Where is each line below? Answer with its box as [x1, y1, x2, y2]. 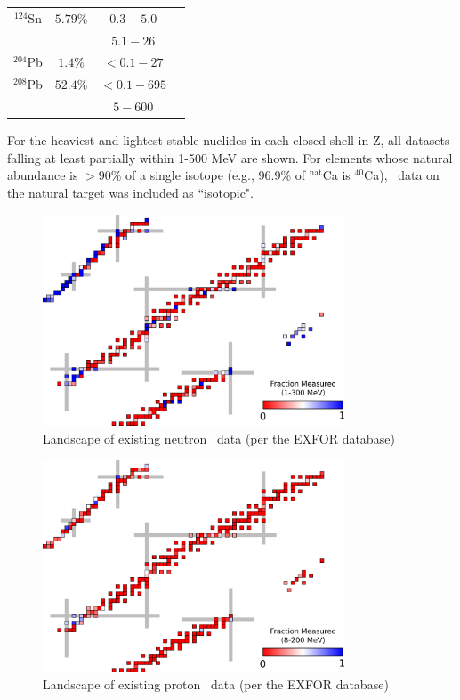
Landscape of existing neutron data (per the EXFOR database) [43, 429, 395, 448]
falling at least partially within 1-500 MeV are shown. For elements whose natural [7, 148, 453, 167]
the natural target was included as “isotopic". [7, 183, 254, 201]
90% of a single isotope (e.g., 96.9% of [98, 166, 306, 184]
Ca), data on [364, 166, 440, 184]
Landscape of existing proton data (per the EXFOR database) [43, 675, 389, 694]
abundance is [7, 166, 78, 184]
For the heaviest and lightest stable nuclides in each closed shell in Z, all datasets [7, 131, 450, 150]
